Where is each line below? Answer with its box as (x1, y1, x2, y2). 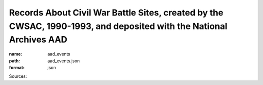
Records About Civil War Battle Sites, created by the (9, 7, 224, 18)
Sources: (9, 73, 27, 79)
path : (9, 58, 20, 64)
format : (9, 64, 25, 70)
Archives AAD (9, 34, 68, 45)
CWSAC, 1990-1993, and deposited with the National (9, 21, 227, 31)
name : (9, 51, 22, 57)
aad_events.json (47, 58, 80, 64)
